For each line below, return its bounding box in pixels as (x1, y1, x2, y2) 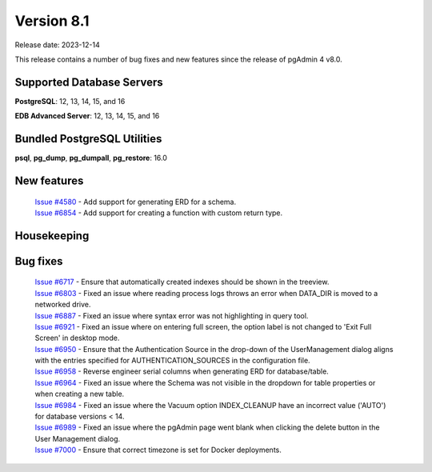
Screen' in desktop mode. (34, 333, 120, 343)
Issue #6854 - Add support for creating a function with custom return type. (34, 208, 283, 218)
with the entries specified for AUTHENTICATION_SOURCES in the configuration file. (34, 356, 311, 366)
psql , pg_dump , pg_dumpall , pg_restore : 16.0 (14, 153, 168, 163)
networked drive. (34, 300, 91, 310)
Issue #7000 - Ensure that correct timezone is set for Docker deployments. (34, 445, 282, 455)
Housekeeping (14, 229, 90, 242)
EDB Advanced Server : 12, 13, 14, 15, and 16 (14, 111, 160, 121)
